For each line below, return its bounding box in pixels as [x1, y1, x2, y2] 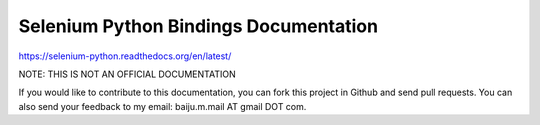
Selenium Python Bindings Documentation [18, 15, 379, 37]
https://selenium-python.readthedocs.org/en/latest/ [18, 50, 232, 62]
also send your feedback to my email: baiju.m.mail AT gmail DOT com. [18, 100, 307, 112]
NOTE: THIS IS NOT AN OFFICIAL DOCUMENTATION [18, 68, 236, 80]
